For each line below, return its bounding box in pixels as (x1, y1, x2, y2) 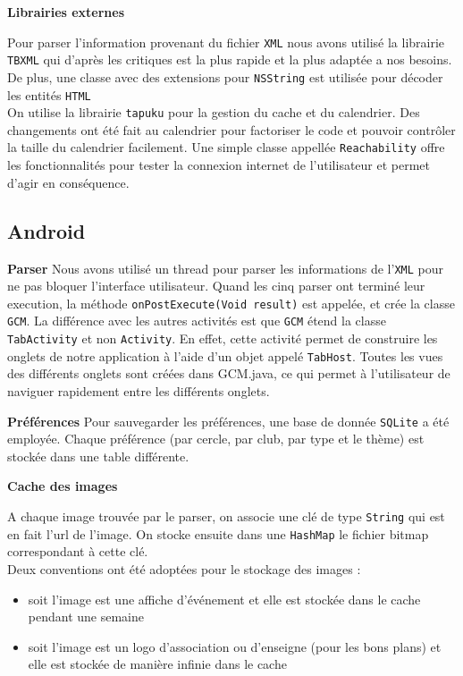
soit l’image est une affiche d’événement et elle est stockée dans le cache (28, 589, 421, 608)
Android (7, 216, 86, 244)
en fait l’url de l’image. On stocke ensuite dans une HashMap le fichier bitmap (7, 524, 429, 543)
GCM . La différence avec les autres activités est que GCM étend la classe (7, 311, 386, 330)
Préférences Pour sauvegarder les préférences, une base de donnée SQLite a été (7, 411, 450, 430)
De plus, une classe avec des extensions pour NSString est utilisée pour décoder (7, 67, 443, 86)
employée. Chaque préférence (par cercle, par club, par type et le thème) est (7, 429, 425, 448)
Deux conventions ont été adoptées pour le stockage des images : (7, 559, 361, 578)
